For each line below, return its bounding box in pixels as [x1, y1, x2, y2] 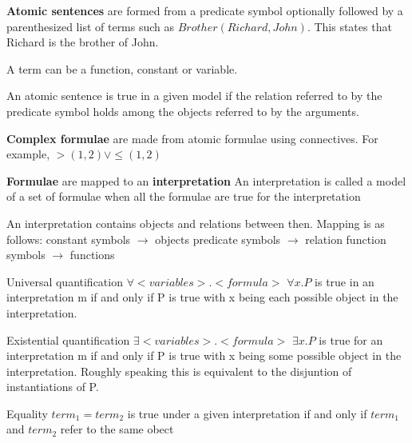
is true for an [319, 331, 383, 348]
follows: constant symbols [6, 230, 131, 247]
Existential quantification [6, 331, 130, 348]
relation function [305, 230, 386, 247]
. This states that [307, 18, 392, 34]
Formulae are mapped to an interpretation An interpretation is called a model [6, 172, 406, 189]
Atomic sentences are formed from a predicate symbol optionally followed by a [6, 2, 403, 18]
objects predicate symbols [155, 230, 281, 247]
